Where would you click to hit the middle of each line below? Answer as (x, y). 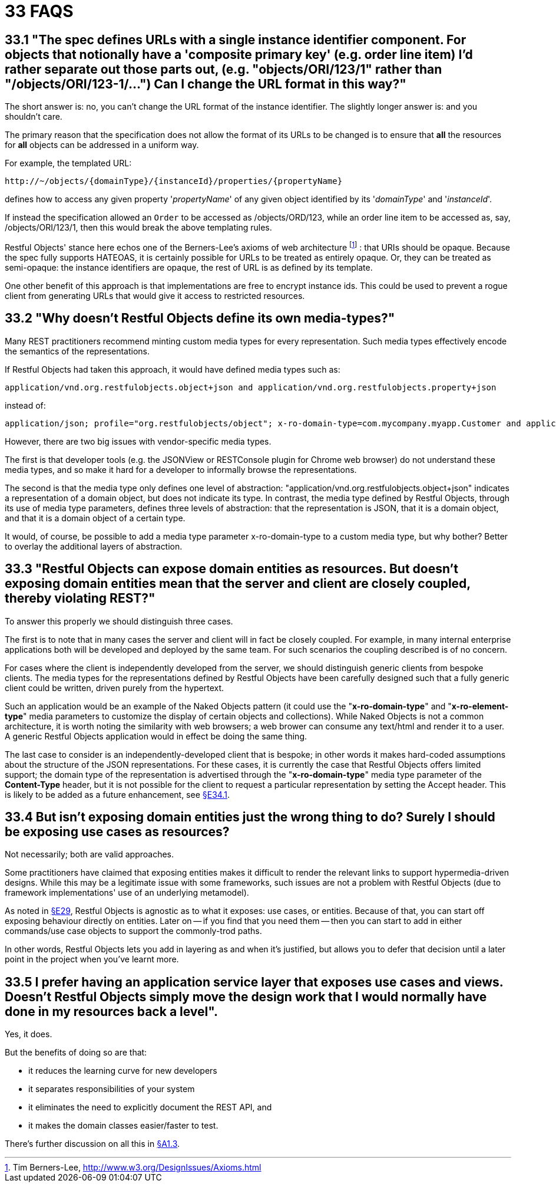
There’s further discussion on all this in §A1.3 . (92, 1144)
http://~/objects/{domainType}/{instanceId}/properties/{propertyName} (174, 181)
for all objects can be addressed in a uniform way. (102, 145)
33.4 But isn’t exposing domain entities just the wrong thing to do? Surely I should (250, 817)
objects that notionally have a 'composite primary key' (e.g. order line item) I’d (239, 54)
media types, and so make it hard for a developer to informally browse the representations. (181, 469)
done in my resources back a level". (111, 1011)
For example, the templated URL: (68, 163)
